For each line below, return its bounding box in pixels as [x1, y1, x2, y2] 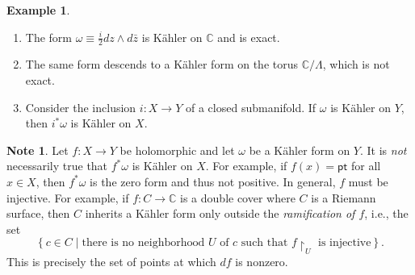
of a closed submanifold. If [185, 98, 316, 115]
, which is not [322, 56, 390, 73]
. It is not [359, 141, 407, 158]
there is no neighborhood [82, 237, 205, 249]
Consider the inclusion [25, 98, 136, 115]
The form [25, 28, 73, 45]
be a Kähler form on [249, 141, 350, 158]
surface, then [6, 205, 70, 222]
